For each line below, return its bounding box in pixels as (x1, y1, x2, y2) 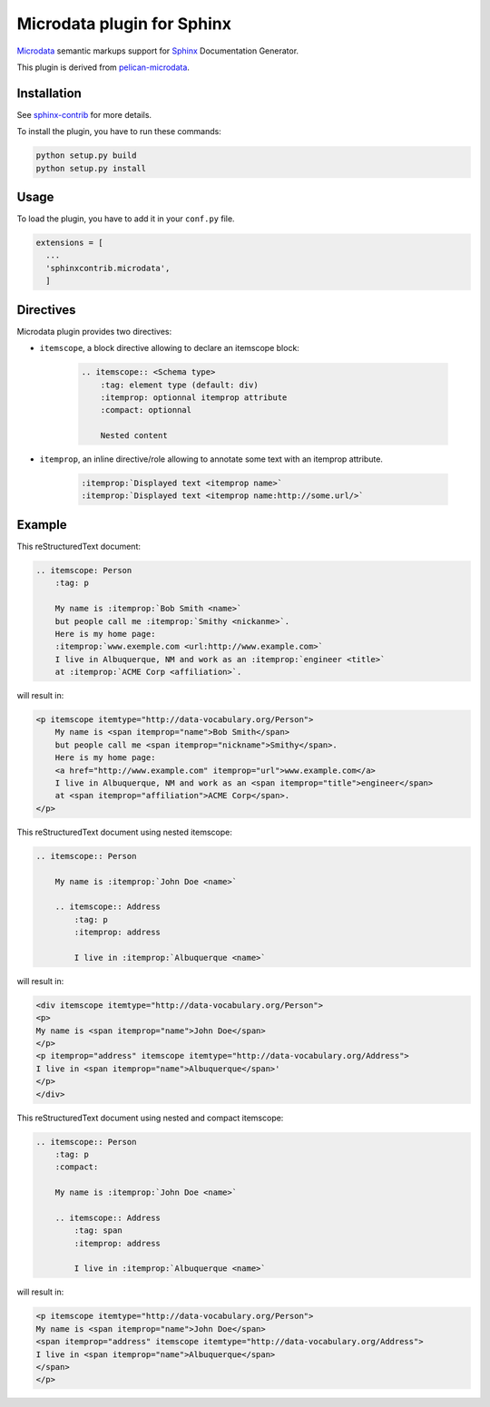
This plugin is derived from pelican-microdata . (16, 62, 191, 73)
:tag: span (73, 1226, 122, 1236)
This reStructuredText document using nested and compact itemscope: (16, 1112, 284, 1123)
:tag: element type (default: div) (100, 379, 259, 390)
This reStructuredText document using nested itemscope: (16, 826, 233, 837)
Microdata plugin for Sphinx (16, 14, 231, 34)
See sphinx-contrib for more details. (16, 109, 152, 120)
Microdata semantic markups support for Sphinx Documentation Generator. (16, 45, 299, 56)
